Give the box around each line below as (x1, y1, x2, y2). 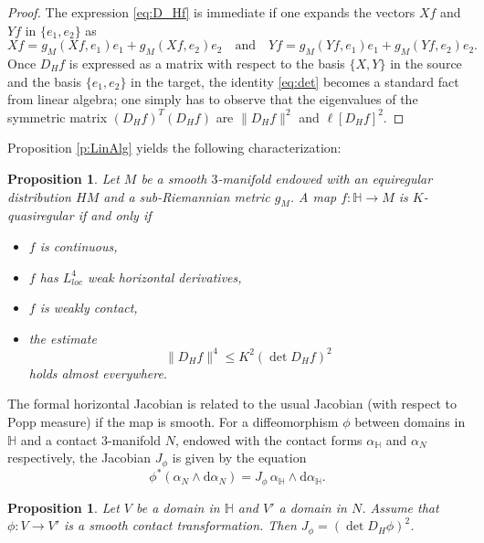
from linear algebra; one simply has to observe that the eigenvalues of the (7, 90, 418, 109)
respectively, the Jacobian (7, 448, 152, 467)
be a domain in (136, 497, 220, 516)
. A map (289, 186, 337, 206)
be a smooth (141, 168, 207, 187)
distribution (7, 186, 71, 206)
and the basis (7, 71, 82, 90)
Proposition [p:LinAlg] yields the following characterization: (7, 138, 342, 157)
